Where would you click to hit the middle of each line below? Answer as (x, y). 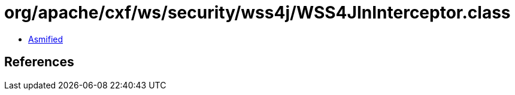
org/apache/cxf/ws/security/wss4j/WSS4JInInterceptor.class (257, 13)
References (39, 62)
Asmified (46, 39)
